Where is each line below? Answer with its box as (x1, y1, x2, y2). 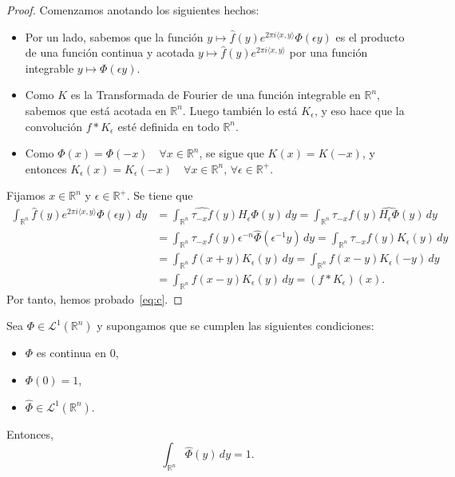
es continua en (36, 344, 106, 361)
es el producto (335, 28, 405, 45)
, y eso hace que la (314, 101, 405, 118)
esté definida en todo (117, 117, 220, 134)
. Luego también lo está (182, 101, 298, 118)
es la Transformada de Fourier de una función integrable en (70, 86, 361, 103)
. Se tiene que (126, 187, 193, 204)
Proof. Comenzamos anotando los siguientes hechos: (6, 2, 259, 18)
